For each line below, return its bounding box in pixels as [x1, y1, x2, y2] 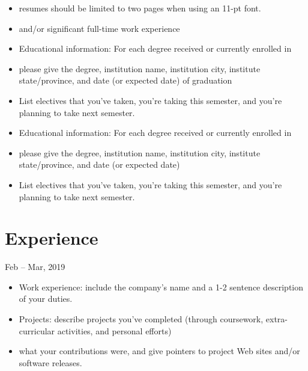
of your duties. [19, 292, 73, 305]
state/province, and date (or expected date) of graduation [19, 74, 232, 87]
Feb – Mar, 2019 [5, 260, 65, 273]
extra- [265, 313, 288, 325]
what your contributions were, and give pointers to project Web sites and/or [19, 345, 300, 357]
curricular [19, 324, 55, 337]
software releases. [19, 356, 82, 369]
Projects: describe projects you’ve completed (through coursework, [19, 313, 264, 325]
